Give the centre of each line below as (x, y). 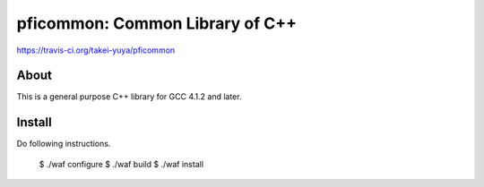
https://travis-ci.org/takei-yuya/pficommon (96, 50)
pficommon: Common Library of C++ (157, 23)
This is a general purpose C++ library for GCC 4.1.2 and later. (129, 97)
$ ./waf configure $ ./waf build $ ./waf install (121, 164)
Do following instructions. (64, 144)
